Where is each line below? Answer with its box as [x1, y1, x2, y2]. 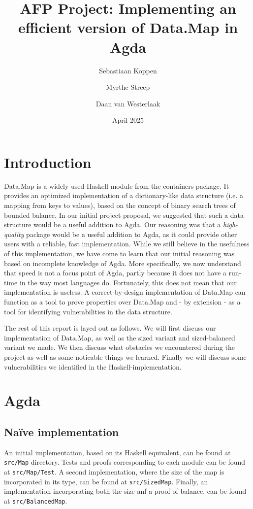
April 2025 [112, 115, 144, 125]
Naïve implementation [4, 424, 119, 439]
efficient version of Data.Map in [18, 17, 238, 37]
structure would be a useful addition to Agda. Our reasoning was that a [4, 219, 221, 230]
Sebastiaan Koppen [99, 65, 157, 75]
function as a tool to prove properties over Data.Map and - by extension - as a [4, 296, 241, 306]
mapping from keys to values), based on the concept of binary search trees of [4, 200, 236, 210]
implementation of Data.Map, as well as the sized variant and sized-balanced [4, 332, 235, 342]
